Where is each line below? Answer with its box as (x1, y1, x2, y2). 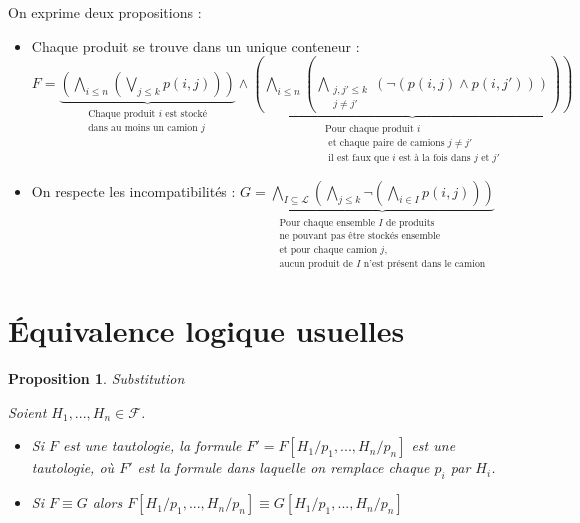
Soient (8, 401, 47, 422)
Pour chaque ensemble (279, 217, 376, 228)
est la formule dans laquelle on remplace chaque (137, 457, 430, 478)
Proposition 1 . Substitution (8, 368, 185, 389)
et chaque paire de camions (328, 137, 445, 148)
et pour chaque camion (279, 245, 378, 256)
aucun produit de (279, 259, 353, 270)
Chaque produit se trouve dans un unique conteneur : (31, 35, 360, 56)
